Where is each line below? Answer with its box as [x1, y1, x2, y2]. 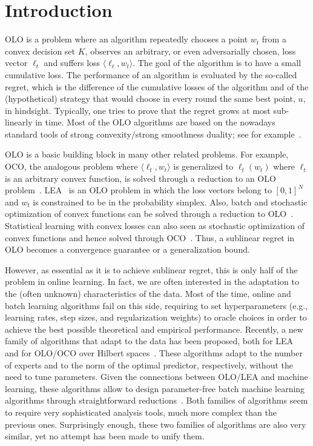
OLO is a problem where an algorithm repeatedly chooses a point [5, 33, 248, 45]
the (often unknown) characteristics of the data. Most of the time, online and [5, 287, 291, 299]
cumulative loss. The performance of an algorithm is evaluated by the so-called [5, 68, 297, 81]
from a [262, 33, 286, 45]
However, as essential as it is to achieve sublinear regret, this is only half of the [5, 263, 298, 276]
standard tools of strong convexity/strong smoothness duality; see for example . [5, 127, 301, 140]
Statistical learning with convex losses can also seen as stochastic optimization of [5, 219, 305, 232]
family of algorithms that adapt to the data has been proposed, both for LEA [5, 334, 294, 347]
